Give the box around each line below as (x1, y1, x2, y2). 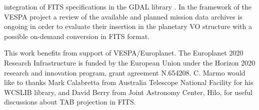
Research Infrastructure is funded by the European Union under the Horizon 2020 (4, 57, 255, 67)
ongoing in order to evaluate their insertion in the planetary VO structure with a (4, 21, 252, 31)
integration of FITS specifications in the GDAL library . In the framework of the (4, 1, 251, 11)
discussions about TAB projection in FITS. (4, 96, 136, 107)
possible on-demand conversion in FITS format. (4, 30, 150, 41)
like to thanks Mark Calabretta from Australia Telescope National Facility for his (4, 77, 253, 87)
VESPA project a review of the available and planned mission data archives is (4, 11, 242, 21)
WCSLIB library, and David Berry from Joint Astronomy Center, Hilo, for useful (4, 86, 252, 97)
